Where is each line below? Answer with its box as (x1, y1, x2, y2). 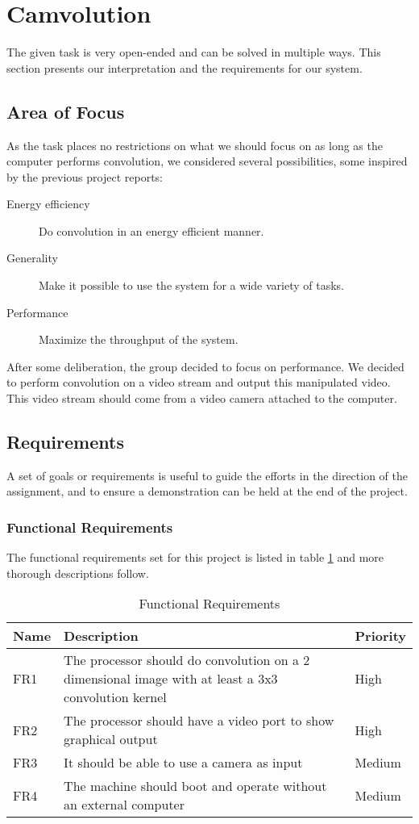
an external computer (64, 795, 185, 814)
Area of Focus (6, 98, 125, 123)
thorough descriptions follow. (6, 564, 149, 581)
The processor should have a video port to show (64, 711, 334, 730)
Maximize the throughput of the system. (39, 331, 239, 348)
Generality (6, 249, 58, 266)
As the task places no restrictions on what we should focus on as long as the (6, 136, 383, 153)
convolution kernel (64, 688, 167, 707)
